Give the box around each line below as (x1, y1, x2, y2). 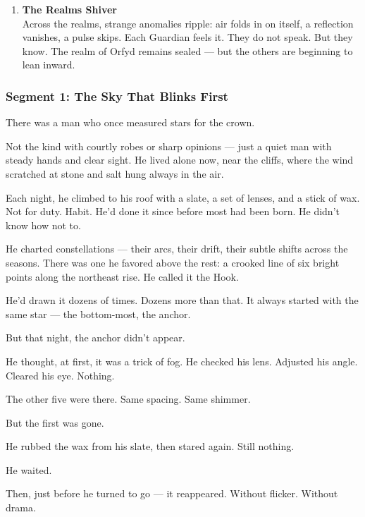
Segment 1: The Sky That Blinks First (6, 87, 228, 104)
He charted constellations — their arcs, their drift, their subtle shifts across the (6, 241, 348, 256)
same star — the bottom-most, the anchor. (6, 306, 191, 321)
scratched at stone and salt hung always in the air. (6, 166, 224, 181)
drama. (6, 500, 36, 515)
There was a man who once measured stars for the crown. (6, 115, 255, 130)
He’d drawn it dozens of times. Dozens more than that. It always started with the (6, 293, 359, 308)
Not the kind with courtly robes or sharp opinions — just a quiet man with (6, 138, 332, 153)
